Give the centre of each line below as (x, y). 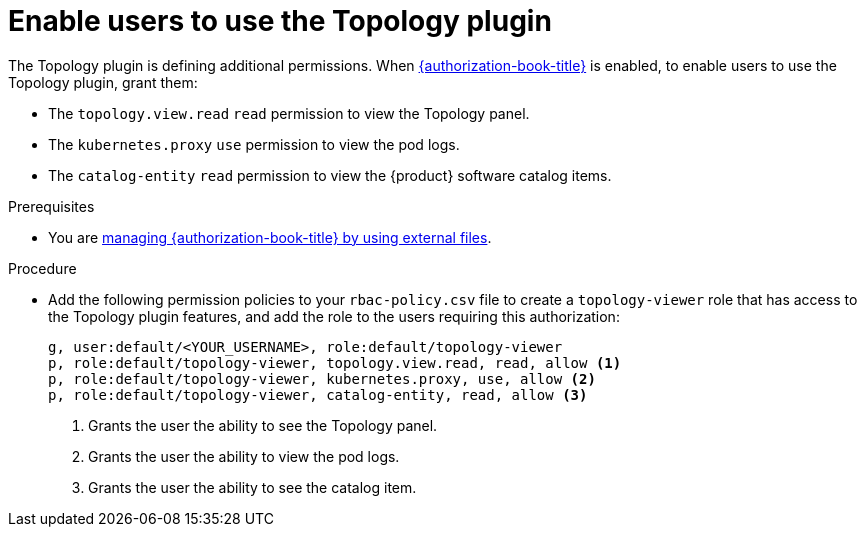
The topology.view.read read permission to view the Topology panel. (289, 113)
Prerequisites (51, 206)
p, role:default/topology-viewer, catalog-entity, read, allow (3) (318, 394)
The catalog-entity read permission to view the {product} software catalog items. (330, 175)
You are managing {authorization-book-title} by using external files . (270, 237)
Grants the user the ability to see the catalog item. (252, 487)
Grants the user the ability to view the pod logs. (244, 456)
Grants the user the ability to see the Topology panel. (263, 425)
